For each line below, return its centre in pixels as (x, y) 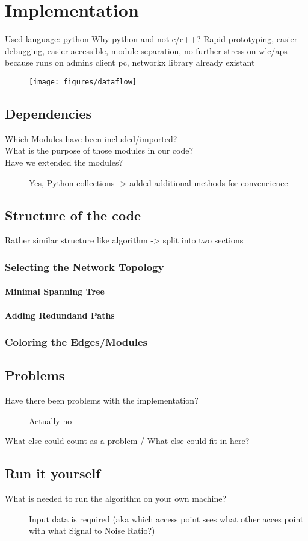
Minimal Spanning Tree (55, 291)
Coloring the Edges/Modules (76, 342)
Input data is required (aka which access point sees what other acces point (166, 518)
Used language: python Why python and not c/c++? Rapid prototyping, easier (151, 39)
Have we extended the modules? (64, 162)
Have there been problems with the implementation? (102, 400)
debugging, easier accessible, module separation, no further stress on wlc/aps (146, 50)
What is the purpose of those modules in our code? (99, 150)
